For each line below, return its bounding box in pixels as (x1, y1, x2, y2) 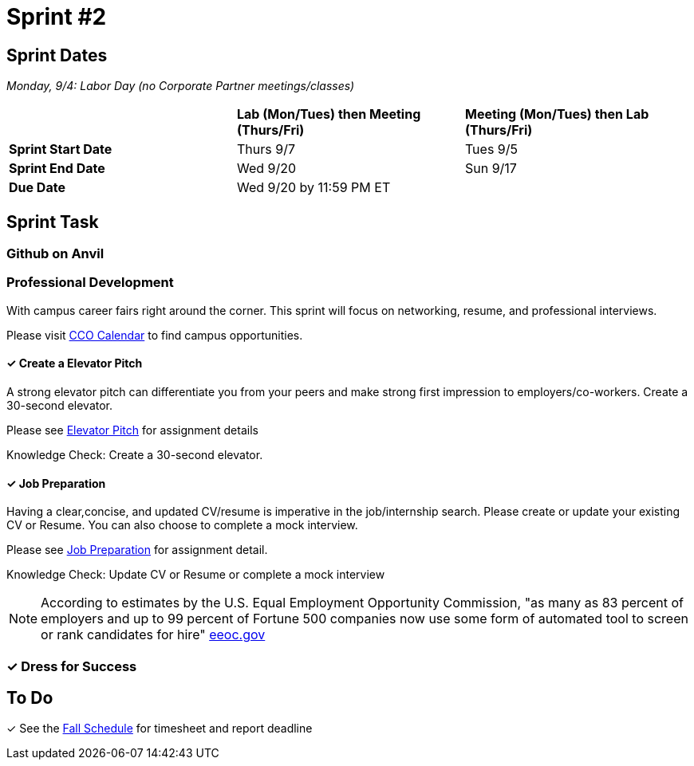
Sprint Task (6, 211, 99, 232)
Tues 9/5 (464, 141, 519, 158)
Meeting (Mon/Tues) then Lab (464, 106, 649, 123)
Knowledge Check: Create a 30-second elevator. (6, 447, 263, 462)
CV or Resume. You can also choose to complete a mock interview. (6, 518, 358, 532)
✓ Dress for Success (6, 658, 137, 674)
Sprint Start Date (9, 141, 112, 158)
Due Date (9, 179, 65, 196)
